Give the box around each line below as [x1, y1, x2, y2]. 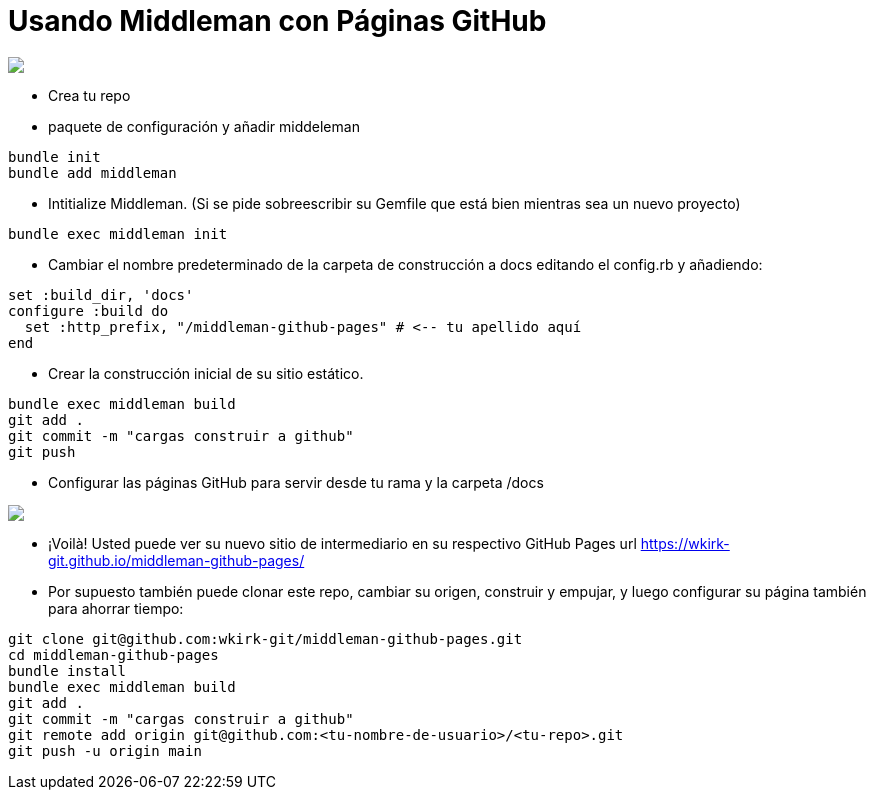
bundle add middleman [8, 164, 177, 181]
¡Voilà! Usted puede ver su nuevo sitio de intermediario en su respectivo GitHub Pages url [48, 534, 637, 552]
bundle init [8, 148, 101, 165]
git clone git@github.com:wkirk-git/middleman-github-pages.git [8, 630, 523, 647]
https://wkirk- [640, 534, 730, 552]
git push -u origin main [8, 742, 202, 759]
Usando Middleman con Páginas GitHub [8, 4, 547, 38]
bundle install [8, 662, 127, 679]
